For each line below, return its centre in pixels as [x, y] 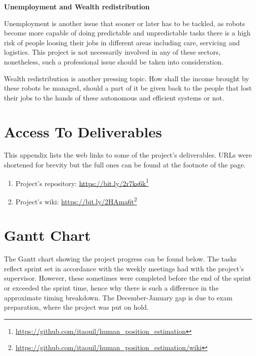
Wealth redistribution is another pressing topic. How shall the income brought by [127, 78]
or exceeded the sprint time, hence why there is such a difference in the [111, 288]
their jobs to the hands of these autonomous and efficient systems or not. [114, 97]
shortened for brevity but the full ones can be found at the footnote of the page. [125, 165]
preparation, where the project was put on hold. [76, 307]
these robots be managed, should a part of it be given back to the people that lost [128, 88]
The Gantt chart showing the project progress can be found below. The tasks [120, 259]
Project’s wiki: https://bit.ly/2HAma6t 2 [76, 200]
